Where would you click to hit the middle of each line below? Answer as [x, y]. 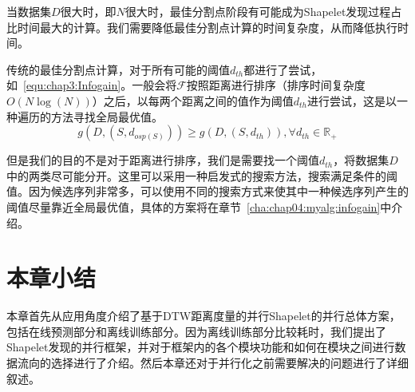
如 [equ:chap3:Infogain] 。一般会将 [92, 85]
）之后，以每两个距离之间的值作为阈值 [193, 100]
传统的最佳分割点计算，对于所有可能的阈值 [118, 69]
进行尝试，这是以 [352, 100]
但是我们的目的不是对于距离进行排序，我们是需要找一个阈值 [163, 160]
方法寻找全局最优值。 [107, 116]
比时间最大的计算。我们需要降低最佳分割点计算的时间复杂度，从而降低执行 [202, 27]
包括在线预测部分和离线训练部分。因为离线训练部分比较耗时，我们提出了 [196, 331]
